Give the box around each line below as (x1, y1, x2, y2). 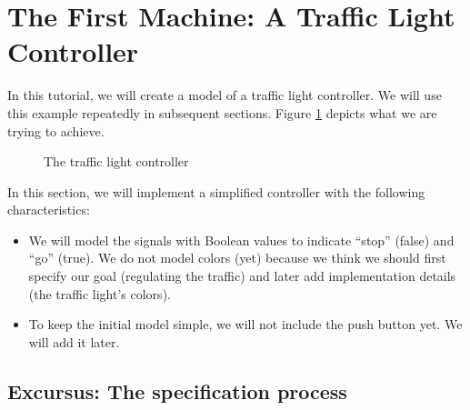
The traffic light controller (44, 152, 189, 171)
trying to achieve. (7, 121, 105, 140)
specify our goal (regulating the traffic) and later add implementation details (28, 266, 456, 285)
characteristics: (7, 200, 90, 219)
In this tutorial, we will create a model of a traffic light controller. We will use (7, 85, 442, 105)
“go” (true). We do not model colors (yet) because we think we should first (28, 248, 446, 267)
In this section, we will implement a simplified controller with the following (7, 182, 425, 201)
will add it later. (28, 332, 120, 351)
